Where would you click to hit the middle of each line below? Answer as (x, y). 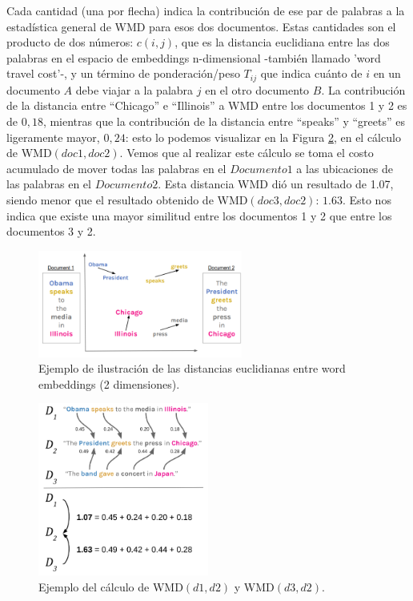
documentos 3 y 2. (51, 231)
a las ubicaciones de (345, 168)
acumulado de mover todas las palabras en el (116, 168)
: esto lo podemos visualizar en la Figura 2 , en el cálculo (263, 137)
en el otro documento (257, 89)
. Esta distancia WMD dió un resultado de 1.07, (276, 184)
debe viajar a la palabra (134, 89)
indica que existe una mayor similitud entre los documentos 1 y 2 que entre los (199, 215)
